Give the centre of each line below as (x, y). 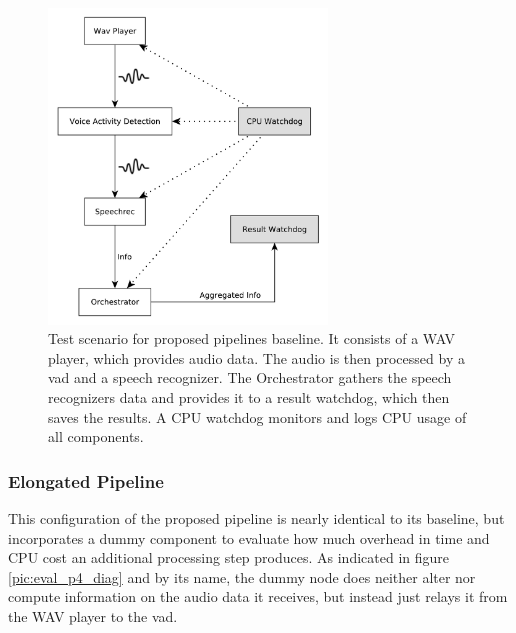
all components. (96, 436)
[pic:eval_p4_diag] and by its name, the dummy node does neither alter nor (242, 576)
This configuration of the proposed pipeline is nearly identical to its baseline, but (256, 517)
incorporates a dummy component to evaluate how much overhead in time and (249, 537)
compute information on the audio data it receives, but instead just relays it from (258, 596)
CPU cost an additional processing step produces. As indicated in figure (229, 557)
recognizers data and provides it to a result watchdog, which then (249, 396)
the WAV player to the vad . (93, 615)
